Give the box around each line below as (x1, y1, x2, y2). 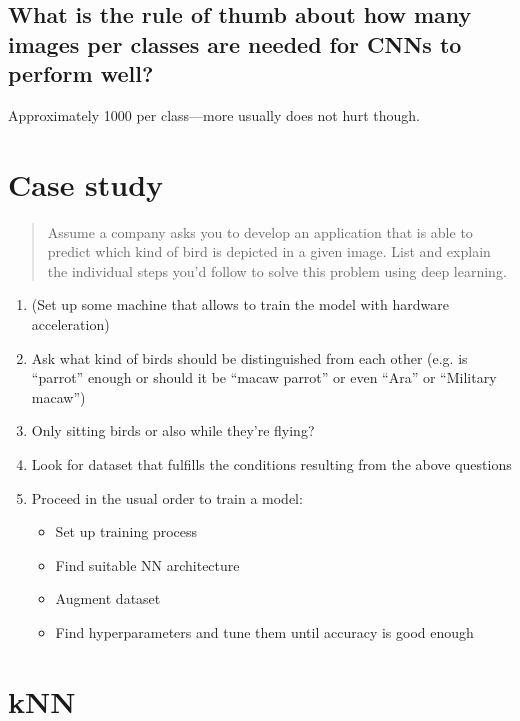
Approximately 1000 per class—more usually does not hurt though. (8, 104, 420, 125)
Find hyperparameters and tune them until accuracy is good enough (55, 622, 474, 643)
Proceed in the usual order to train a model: (31, 487, 303, 508)
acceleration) (31, 314, 110, 335)
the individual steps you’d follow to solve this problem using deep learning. (47, 260, 507, 281)
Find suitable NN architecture (55, 554, 240, 575)
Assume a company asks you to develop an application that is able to (47, 221, 473, 242)
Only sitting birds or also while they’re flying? (31, 420, 315, 441)
